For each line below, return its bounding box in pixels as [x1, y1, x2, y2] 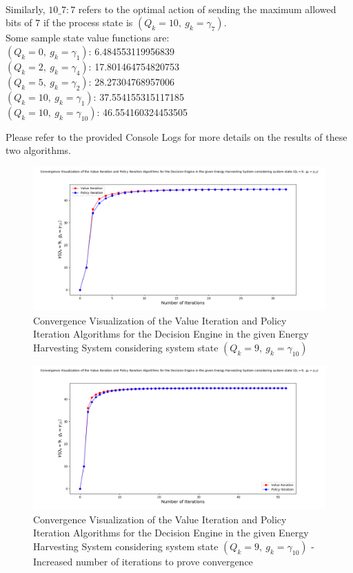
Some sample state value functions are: [6, 30, 170, 45]
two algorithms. [6, 143, 72, 157]
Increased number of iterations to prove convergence [33, 554, 253, 569]
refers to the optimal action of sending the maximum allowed [78, 1, 336, 16]
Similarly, [6, 1, 46, 16]
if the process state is [43, 15, 133, 30]
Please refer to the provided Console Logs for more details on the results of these [6, 129, 347, 144]
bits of [6, 15, 32, 30]
